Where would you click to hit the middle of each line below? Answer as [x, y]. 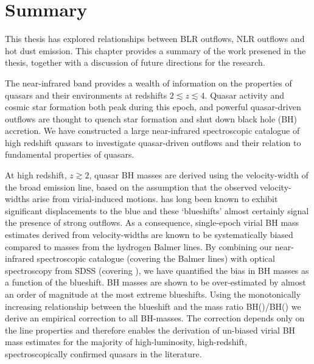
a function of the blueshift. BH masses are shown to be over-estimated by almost [155, 282]
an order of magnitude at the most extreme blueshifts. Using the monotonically [153, 294]
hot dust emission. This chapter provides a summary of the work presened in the [155, 50]
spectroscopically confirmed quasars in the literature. [103, 353]
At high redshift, [36, 175]
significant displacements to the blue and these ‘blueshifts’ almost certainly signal [157, 210]
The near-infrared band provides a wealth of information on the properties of [148, 82]
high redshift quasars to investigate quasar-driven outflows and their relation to [153, 142]
